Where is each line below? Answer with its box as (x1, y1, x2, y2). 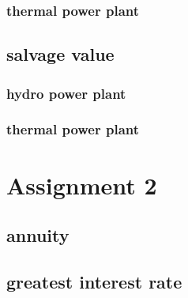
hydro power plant (6, 83, 126, 103)
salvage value (6, 42, 115, 66)
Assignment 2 (6, 168, 157, 201)
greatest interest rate (6, 269, 182, 293)
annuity (6, 223, 70, 247)
